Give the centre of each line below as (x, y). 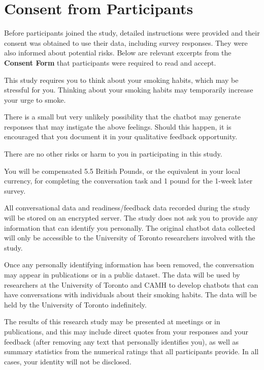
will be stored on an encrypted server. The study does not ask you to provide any (131, 218)
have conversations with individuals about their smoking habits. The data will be (130, 295)
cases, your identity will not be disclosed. (68, 361)
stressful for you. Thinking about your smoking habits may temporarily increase (129, 90)
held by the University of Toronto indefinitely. (75, 304)
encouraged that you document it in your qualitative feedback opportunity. (121, 136)
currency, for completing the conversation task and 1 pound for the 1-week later (128, 181)
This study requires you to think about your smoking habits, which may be (121, 80)
